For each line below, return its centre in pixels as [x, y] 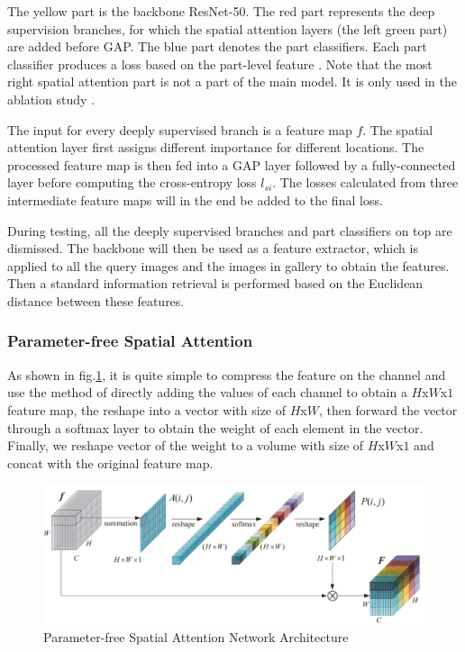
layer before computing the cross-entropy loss [132, 182]
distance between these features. [96, 300]
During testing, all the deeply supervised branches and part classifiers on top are [230, 230]
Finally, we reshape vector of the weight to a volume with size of [186, 445]
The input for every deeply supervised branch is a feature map [180, 129]
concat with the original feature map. [110, 462]
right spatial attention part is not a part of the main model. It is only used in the [232, 81]
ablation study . [51, 99]
